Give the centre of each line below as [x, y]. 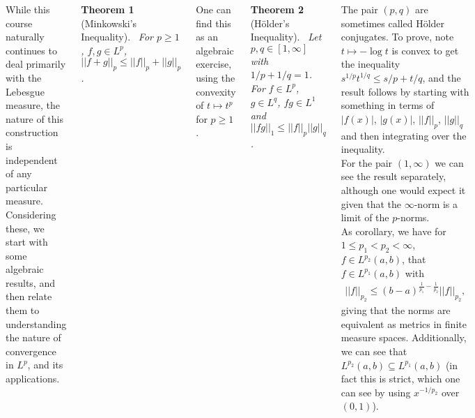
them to [23, 310]
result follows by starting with [405, 91]
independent [32, 159]
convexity [216, 91]
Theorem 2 [277, 9]
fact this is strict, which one [400, 379]
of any [19, 173]
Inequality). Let [286, 37]
